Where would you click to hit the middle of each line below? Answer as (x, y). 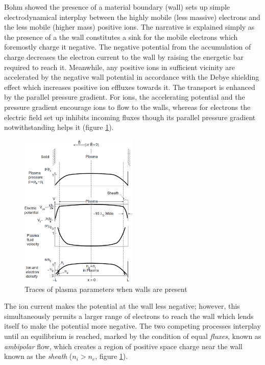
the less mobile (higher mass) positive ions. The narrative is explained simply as (129, 27)
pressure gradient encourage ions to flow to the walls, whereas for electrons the (127, 107)
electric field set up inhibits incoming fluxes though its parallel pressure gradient (130, 117)
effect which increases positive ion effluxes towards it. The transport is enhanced (130, 87)
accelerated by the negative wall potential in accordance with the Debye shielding (132, 77)
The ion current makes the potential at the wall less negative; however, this (122, 306)
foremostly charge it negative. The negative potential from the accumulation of (128, 47)
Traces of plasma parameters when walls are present (106, 289)
